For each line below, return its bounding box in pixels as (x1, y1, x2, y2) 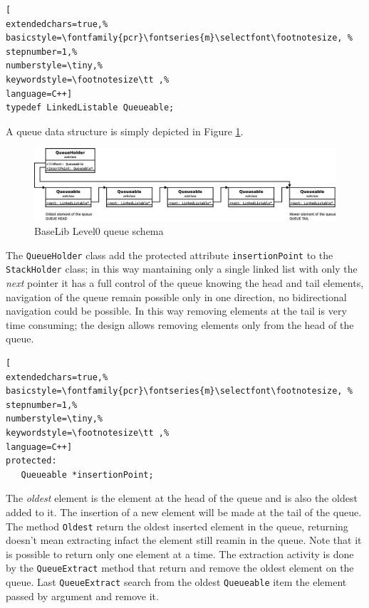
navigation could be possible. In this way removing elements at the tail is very (6, 303, 347, 318)
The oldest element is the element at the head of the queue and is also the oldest (6, 491, 358, 505)
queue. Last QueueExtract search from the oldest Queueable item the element (6, 575, 347, 589)
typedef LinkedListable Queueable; (6, 103, 175, 113)
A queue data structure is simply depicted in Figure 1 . (6, 123, 244, 138)
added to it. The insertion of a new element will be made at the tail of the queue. (6, 505, 362, 520)
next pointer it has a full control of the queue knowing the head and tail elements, (6, 276, 364, 290)
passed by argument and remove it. (6, 588, 159, 603)
